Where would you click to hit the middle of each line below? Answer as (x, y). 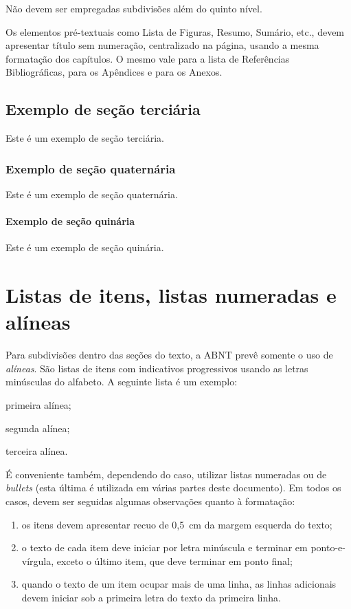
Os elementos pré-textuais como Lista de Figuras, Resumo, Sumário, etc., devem (175, 31)
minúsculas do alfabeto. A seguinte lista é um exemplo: (122, 382)
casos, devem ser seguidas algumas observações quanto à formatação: (150, 501)
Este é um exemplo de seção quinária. (85, 247)
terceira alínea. (37, 451)
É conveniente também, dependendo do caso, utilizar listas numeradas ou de (166, 474)
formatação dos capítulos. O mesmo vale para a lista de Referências (148, 58)
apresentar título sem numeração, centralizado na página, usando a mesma (162, 45)
